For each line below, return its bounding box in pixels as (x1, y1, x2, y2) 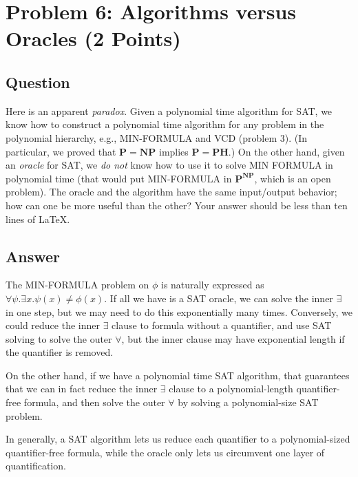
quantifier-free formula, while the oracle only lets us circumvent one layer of (6, 445, 325, 459)
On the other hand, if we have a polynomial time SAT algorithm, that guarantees (6, 368, 350, 382)
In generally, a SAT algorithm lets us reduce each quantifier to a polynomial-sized (6, 432, 350, 446)
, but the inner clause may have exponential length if (121, 331, 345, 346)
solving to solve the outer (6, 331, 112, 346)
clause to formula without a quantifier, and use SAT (112, 318, 332, 332)
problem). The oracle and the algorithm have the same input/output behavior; (6, 184, 337, 199)
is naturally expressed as (160, 277, 264, 292)
